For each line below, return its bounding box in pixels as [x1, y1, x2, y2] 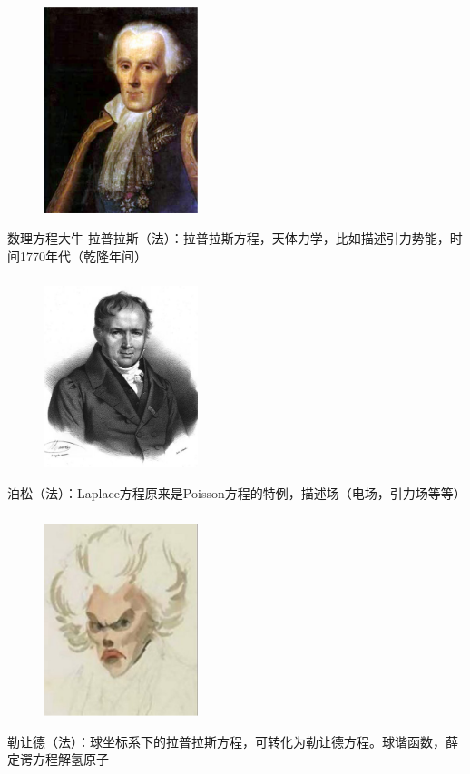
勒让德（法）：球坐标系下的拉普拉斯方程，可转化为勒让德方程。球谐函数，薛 [7, 731, 458, 750]
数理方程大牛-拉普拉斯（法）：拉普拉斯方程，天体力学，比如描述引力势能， [7, 229, 450, 248]
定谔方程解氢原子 [7, 750, 109, 769]
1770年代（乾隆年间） [19, 246, 147, 265]
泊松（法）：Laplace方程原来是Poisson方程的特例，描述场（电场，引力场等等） [7, 484, 466, 502]
